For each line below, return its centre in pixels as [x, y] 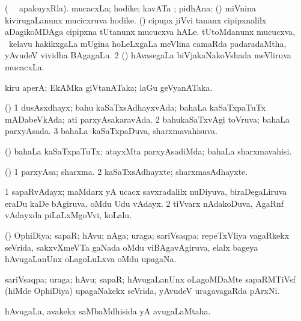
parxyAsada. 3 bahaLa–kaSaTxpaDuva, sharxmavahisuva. [111, 131]
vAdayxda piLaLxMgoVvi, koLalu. [68, 215]
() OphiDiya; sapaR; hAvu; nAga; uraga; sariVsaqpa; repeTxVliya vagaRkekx [147, 235]
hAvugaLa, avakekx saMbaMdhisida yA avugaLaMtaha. [108, 310]
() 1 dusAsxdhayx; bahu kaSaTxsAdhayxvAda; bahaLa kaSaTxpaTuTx [135, 107]
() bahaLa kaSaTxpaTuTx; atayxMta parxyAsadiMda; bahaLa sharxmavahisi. [148, 151]
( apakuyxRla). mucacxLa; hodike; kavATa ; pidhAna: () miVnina [130, 8]
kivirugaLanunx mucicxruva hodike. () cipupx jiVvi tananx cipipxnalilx [136, 20]
